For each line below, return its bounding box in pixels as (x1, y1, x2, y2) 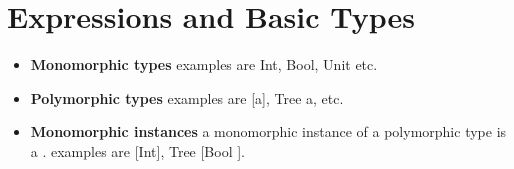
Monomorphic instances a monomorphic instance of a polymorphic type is (30, 121, 507, 142)
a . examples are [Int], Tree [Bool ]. (30, 140, 246, 161)
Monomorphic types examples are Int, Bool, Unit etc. (30, 54, 378, 75)
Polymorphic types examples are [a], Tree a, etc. (30, 87, 344, 108)
